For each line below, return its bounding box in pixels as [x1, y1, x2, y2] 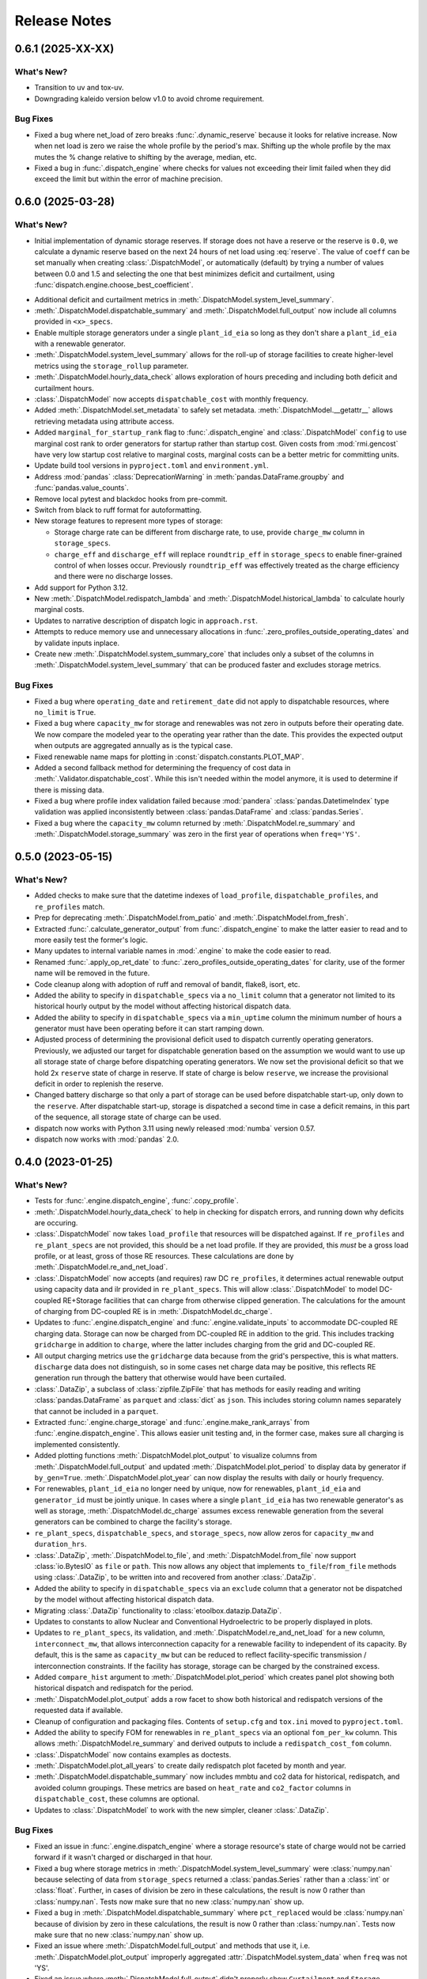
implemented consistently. [34, 1439, 120, 1449]
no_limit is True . [34, 707, 96, 716]
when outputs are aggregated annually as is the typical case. [34, 741, 233, 750]
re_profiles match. [34, 902, 105, 911]
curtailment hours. [34, 383, 94, 393]
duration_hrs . [34, 1540, 87, 1549]
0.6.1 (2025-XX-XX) [14, 42, 115, 55]
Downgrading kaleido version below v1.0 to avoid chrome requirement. [34, 93, 265, 103]
